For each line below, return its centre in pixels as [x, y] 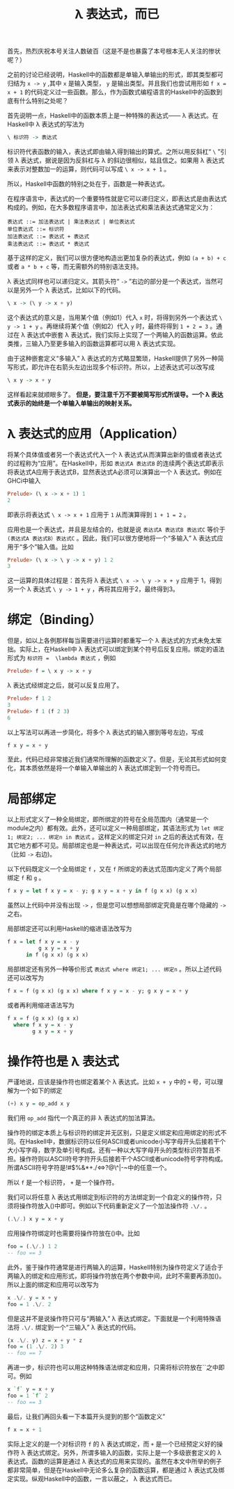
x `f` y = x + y [31, 1389]
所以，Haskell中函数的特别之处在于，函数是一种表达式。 [88, 184]
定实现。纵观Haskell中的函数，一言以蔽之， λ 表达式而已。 [92, 1479]
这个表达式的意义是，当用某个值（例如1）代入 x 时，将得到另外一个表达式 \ [115, 317]
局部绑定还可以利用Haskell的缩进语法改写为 [70, 929]
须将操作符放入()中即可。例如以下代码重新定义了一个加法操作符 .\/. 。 [109, 1206]
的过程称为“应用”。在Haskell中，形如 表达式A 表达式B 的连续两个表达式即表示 [116, 463]
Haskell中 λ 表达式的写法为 [46, 124]
